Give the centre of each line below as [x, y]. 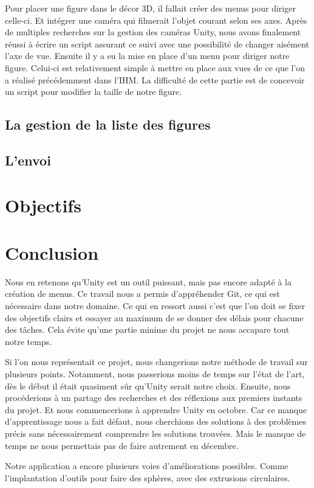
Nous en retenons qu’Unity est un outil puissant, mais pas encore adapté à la [148, 281]
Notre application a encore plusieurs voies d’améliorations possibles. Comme [147, 466]
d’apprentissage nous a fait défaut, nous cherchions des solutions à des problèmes [155, 421]
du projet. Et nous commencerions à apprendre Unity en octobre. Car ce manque [156, 409]
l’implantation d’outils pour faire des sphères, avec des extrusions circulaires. [148, 477]
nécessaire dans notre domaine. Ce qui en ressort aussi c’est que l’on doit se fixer [155, 305]
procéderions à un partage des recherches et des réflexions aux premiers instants [154, 398]
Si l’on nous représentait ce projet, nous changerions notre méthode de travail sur [156, 362]
